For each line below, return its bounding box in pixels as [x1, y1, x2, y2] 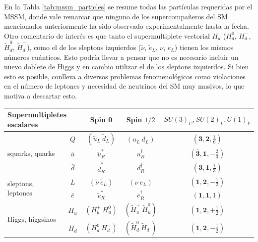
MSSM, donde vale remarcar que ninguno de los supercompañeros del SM [4, 11, 228, 21]
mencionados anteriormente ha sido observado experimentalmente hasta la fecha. [4, 21, 249, 31]
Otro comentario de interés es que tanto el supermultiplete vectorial [4, 30, 210, 41]
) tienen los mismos [174, 42, 234, 52]
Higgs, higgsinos [7, 214, 56, 224]
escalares [7, 119, 38, 129]
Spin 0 [90, 114, 113, 124]
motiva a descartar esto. [4, 91, 77, 101]
